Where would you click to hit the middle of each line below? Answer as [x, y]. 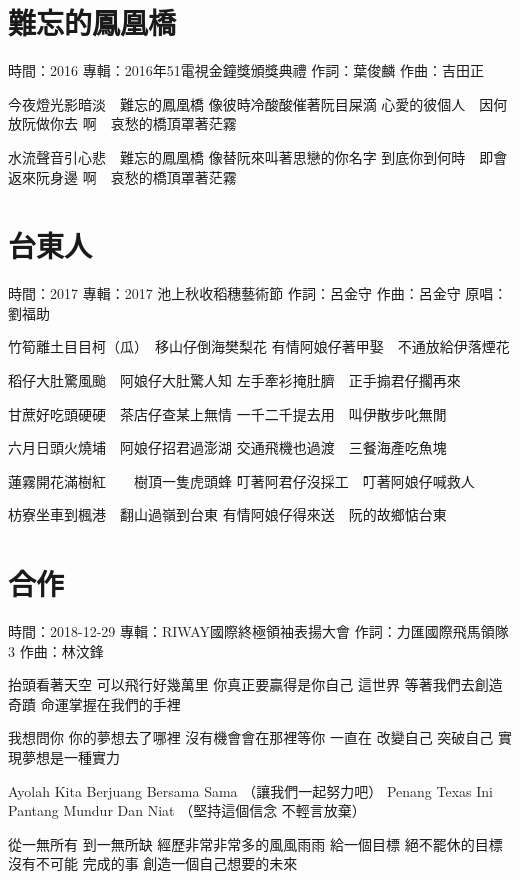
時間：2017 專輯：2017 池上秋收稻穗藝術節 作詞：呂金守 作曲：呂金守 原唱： [258, 293]
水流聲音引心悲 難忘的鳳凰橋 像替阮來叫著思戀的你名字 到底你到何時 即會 [258, 156]
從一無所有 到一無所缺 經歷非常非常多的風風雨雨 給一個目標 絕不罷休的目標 [255, 843]
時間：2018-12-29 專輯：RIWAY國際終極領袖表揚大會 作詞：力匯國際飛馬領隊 [258, 631]
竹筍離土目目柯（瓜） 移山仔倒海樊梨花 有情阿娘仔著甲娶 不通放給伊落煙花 [259, 346]
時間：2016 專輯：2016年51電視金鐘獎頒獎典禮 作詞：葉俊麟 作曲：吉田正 [246, 70]
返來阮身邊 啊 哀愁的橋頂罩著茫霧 [122, 176]
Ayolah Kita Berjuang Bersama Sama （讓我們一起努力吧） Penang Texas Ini [250, 790]
